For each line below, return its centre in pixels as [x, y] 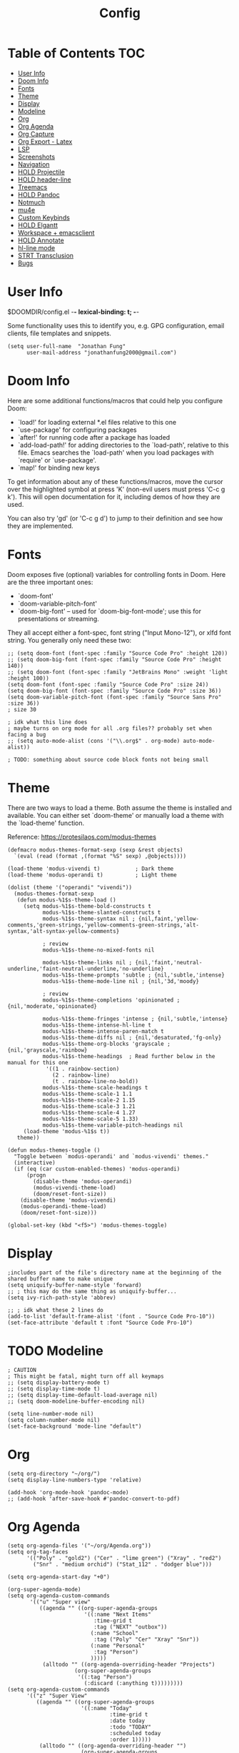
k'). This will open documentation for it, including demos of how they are [114, 497]
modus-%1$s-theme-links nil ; [87, 962]
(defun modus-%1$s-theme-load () [66, 900]
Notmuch [31, 202]
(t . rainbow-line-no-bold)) [96, 1081]
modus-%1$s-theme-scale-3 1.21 [89, 1106]
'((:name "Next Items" [118, 1615]
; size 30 [22, 709]
